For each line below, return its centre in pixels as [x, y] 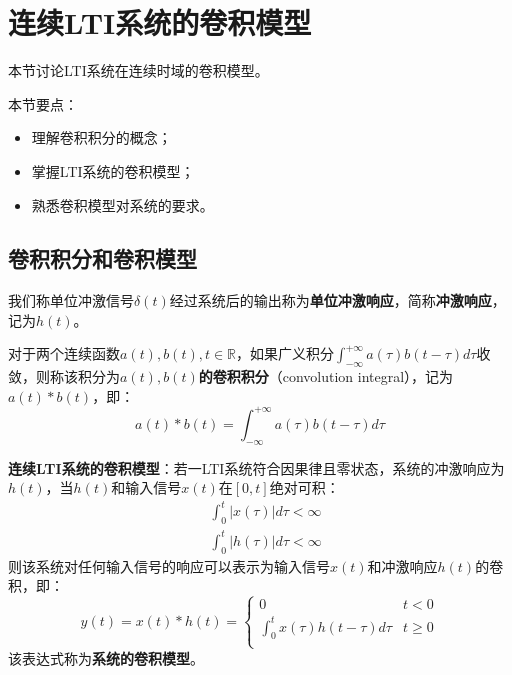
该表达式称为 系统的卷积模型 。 [106, 657]
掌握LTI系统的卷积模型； [113, 170]
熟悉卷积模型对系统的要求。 [122, 204]
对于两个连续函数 [64, 353]
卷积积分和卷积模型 [102, 258]
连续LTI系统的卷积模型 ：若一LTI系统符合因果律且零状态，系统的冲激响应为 [256, 467]
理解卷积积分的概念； [101, 137]
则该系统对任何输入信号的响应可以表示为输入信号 [169, 565]
